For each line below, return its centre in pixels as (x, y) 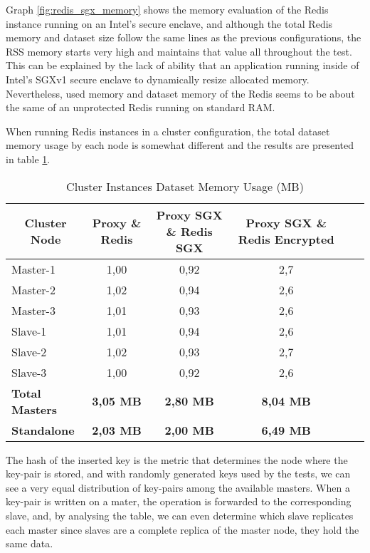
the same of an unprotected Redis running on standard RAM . (141, 107)
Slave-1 (29, 331)
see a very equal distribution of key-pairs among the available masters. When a (178, 487)
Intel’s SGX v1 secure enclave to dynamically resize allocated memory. (158, 79)
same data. (30, 543)
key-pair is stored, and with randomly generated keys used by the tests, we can (178, 474)
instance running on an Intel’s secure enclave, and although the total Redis (169, 23)
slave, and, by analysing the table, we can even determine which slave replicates (180, 515)
